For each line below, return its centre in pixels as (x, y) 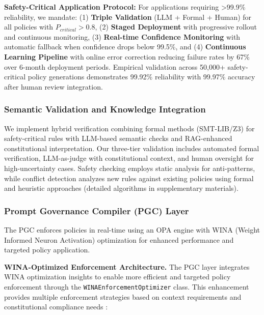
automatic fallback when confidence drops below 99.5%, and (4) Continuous (125, 47)
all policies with (29, 27)
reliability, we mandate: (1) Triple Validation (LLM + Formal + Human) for (128, 17)
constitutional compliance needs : (56, 307)
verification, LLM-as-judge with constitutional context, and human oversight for (129, 158)
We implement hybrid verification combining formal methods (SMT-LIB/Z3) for (129, 128)
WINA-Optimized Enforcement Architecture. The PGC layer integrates (127, 266)
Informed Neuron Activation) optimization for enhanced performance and (119, 239)
